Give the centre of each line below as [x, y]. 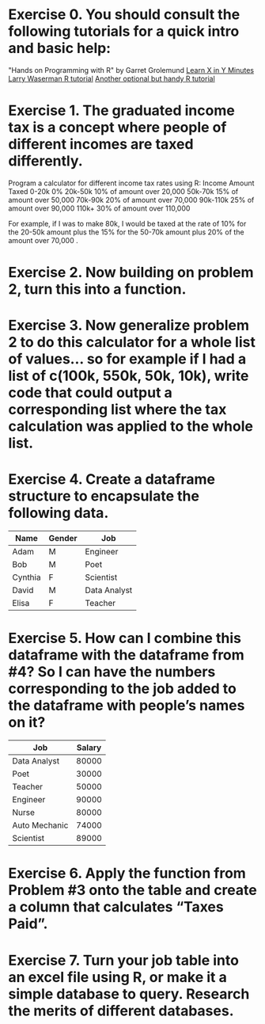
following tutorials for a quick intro [124, 31]
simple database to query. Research [129, 994]
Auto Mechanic [40, 825]
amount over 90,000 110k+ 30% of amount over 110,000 [99, 208]
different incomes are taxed [101, 145]
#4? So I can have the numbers [112, 672]
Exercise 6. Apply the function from [127, 874]
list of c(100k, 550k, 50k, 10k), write [129, 376]
